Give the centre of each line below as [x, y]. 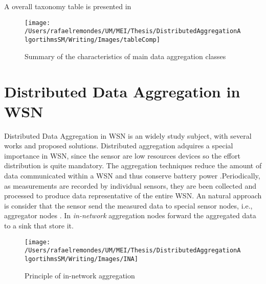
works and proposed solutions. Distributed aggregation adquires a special [119, 146]
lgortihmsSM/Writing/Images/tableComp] [92, 40]
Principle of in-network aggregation [80, 275]
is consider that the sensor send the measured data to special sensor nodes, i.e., [128, 205]
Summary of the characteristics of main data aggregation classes [125, 56]
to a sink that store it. [39, 225]
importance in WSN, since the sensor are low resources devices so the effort [122, 155]
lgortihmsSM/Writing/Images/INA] [81, 259]
